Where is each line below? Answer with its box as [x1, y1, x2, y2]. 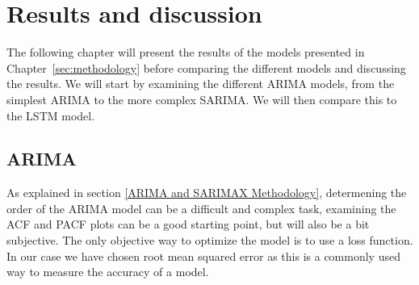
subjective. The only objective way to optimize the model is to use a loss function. [6, 232, 413, 249]
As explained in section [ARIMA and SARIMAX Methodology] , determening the [6, 184, 407, 201]
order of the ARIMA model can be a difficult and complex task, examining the [6, 199, 396, 216]
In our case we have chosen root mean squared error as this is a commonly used [6, 247, 400, 264]
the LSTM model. [6, 107, 95, 124]
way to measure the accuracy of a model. [6, 263, 209, 280]
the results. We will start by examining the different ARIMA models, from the [6, 75, 395, 92]
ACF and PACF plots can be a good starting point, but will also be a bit [6, 216, 370, 233]
